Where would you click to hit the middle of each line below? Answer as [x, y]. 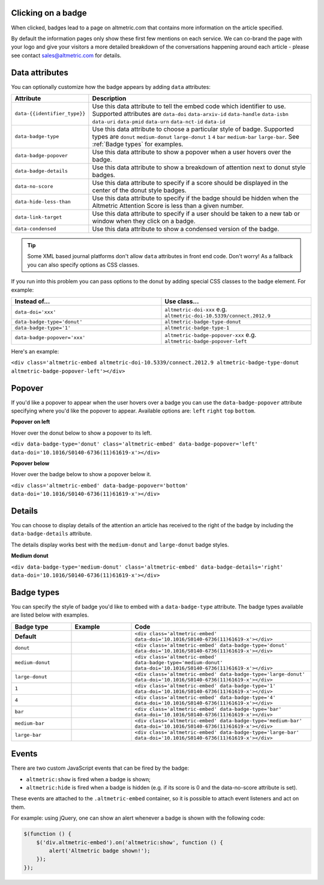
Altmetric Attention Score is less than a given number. [168, 205]
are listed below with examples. [50, 615]
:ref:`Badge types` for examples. [138, 144]
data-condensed [35, 229]
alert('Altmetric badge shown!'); [100, 850]
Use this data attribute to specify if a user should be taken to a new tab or [196, 213]
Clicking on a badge [49, 13]
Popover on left [31, 422]
